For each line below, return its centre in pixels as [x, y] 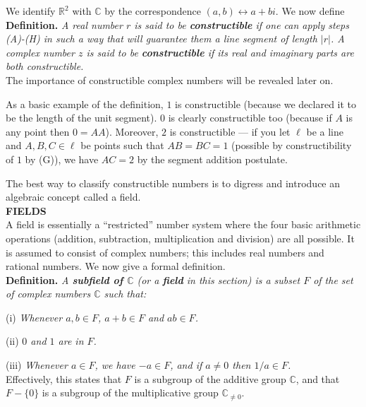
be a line [325, 131]
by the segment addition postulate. [212, 159]
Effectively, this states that [64, 378]
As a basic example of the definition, [85, 104]
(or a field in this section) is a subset [219, 279]
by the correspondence [153, 11]
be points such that [122, 145]
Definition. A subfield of [65, 279]
